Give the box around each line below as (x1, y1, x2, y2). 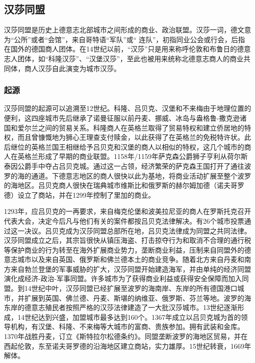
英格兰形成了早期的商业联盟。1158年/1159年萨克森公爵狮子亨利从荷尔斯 (17, 151, 248, 161)
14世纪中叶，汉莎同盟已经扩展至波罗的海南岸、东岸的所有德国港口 (24, 283, 237, 293)
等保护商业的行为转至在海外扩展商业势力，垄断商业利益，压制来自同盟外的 (4, 244, 244, 255)
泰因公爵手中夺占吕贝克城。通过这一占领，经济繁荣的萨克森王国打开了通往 (4, 160, 244, 171)
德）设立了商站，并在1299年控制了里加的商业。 (4, 189, 155, 200)
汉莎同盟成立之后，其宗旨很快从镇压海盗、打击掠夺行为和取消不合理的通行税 (4, 235, 251, 245)
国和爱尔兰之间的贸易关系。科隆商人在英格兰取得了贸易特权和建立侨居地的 (4, 122, 244, 132)
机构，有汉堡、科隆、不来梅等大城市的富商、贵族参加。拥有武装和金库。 (10, 321, 244, 332)
